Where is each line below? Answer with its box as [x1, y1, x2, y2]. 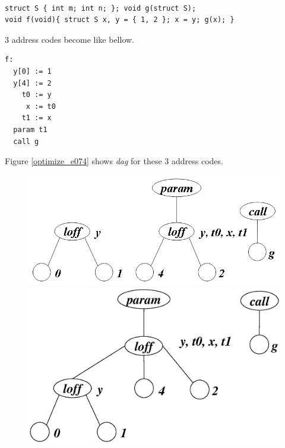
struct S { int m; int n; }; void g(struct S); [5, 4, 197, 12]
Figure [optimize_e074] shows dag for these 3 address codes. [5, 155, 223, 167]
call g [13, 137, 39, 146]
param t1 [13, 125, 47, 134]
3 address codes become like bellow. [5, 33, 135, 45]
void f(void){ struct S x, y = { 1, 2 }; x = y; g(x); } [5, 15, 235, 24]
